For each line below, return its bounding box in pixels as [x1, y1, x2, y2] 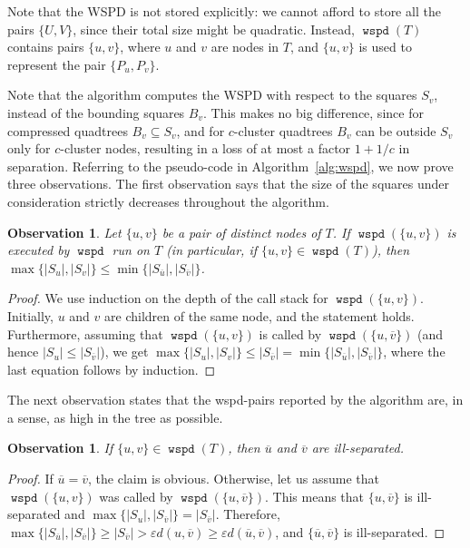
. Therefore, [215, 504, 280, 524]
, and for [176, 121, 225, 140]
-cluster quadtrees [233, 121, 333, 140]
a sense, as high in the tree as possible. [7, 407, 223, 426]
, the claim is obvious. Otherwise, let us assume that [88, 469, 379, 488]
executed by [7, 240, 70, 259]
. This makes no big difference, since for [202, 103, 424, 122]
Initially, [7, 306, 54, 325]
